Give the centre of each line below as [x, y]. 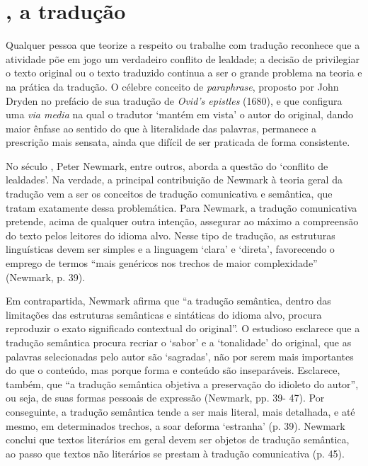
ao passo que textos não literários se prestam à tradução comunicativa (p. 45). [175, 453]
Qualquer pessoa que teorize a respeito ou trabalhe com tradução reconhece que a [183, 45]
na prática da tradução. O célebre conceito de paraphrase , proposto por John [172, 86]
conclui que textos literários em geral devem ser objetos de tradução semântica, [178, 439]
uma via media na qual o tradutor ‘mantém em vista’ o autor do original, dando [180, 114]
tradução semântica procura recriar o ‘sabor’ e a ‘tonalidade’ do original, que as [179, 342]
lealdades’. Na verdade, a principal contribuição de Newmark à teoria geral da [174, 180]
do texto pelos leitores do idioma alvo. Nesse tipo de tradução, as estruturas [171, 235]
